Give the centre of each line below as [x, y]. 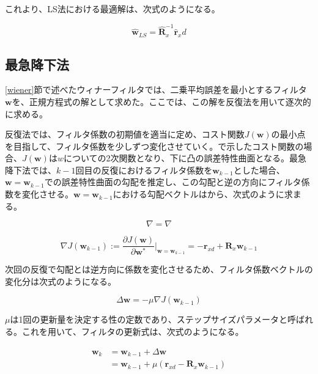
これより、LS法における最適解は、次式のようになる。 [113, 9]
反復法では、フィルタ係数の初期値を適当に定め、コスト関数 [125, 134]
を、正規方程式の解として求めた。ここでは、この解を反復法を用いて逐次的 [161, 101]
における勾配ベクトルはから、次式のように [198, 194]
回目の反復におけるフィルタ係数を [144, 170]
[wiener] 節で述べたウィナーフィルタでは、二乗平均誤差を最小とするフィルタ [156, 90]
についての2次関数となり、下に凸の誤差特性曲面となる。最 [181, 158]
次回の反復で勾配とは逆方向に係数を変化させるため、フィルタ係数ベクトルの [159, 269]
